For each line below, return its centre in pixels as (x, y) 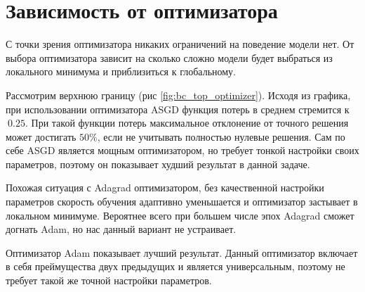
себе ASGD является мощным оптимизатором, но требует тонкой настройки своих (182, 150)
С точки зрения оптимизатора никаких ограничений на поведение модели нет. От (180, 44)
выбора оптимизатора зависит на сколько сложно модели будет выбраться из (169, 57)
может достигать (41, 136)
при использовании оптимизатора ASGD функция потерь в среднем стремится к (178, 109)
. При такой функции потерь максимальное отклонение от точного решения (187, 123)
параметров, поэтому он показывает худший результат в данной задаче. (158, 164)
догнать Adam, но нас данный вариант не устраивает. (121, 229)
